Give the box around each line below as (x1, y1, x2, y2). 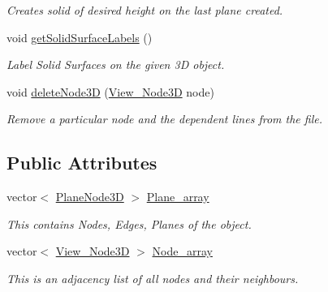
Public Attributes (6, 150, 158, 175)
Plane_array (146, 188, 209, 205)
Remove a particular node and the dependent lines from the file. (6, 110, 322, 127)
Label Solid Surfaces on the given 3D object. (6, 56, 225, 73)
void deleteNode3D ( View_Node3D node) (6, 83, 214, 100)
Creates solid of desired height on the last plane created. (6, 2, 283, 18)
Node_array (152, 243, 213, 260)
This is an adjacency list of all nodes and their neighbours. (6, 269, 299, 286)
